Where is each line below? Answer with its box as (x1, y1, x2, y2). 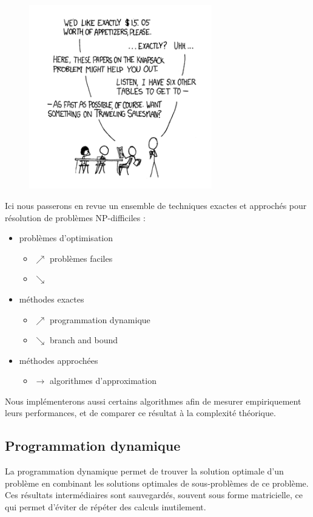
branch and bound (50, 334, 118, 346)
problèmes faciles (50, 252, 113, 264)
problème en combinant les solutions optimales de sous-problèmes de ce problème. (5, 476, 309, 489)
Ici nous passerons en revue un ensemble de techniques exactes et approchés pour (5, 199, 307, 211)
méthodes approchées (19, 354, 98, 366)
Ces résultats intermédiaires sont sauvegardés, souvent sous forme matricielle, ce (5, 488, 303, 501)
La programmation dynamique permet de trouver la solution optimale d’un (5, 465, 284, 478)
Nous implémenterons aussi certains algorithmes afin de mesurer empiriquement (5, 394, 301, 407)
